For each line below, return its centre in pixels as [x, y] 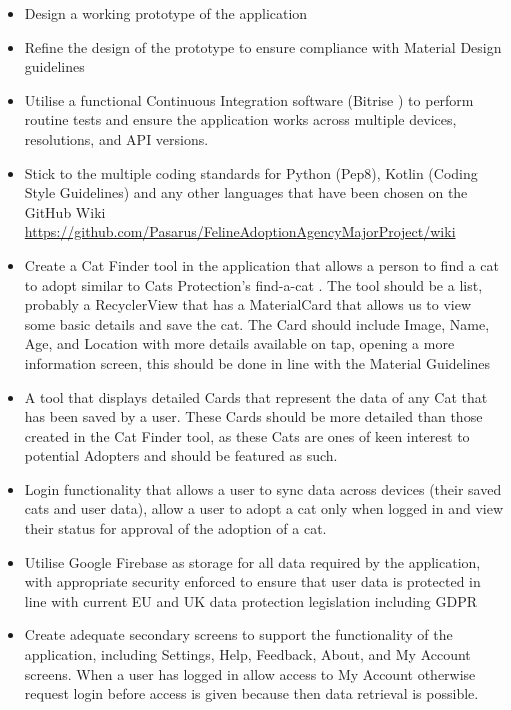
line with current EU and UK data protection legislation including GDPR [251, 600]
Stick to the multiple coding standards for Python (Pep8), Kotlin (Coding [251, 172]
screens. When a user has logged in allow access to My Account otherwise [250, 673]
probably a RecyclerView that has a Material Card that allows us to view [248, 304]
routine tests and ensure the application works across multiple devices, [240, 119]
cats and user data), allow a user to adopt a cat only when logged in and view [264, 508]
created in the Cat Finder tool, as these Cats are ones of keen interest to [247, 435]
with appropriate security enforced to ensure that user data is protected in [252, 581]
